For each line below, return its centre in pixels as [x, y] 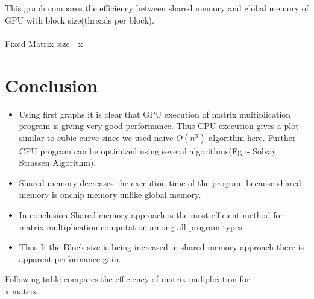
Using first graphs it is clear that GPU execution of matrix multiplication [155, 114]
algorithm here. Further [252, 137]
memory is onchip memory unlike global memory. [110, 194]
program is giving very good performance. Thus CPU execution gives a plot [159, 126]
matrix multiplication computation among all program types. [132, 226]
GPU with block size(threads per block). [80, 20]
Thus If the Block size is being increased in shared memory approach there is [161, 247]
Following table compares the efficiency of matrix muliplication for [127, 279]
